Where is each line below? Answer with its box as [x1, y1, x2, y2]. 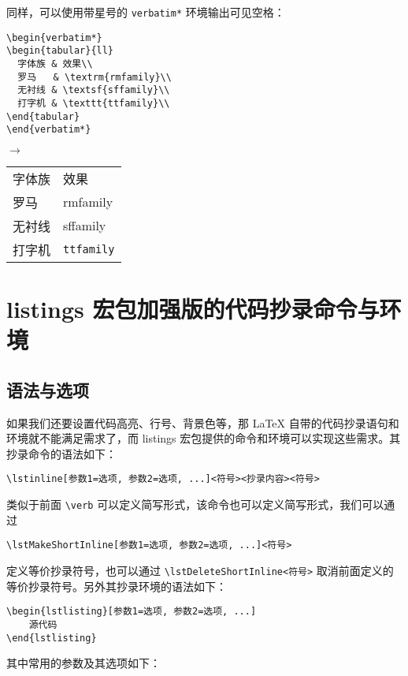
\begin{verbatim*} [6, 32, 102, 43]
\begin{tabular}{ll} [6, 45, 114, 57]
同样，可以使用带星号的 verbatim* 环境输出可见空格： [6, 4, 285, 20]
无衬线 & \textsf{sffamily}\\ [17, 84, 170, 96]
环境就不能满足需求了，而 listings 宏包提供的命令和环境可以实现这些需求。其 [6, 430, 401, 446]
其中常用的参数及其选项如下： [6, 655, 161, 671]
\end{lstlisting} [6, 632, 97, 644]
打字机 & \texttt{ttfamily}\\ [17, 97, 170, 109]
